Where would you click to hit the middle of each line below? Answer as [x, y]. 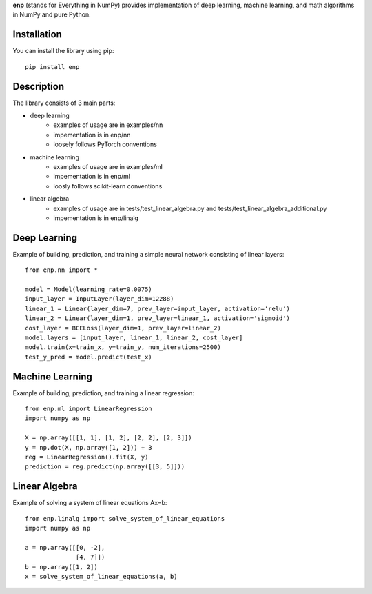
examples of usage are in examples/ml [108, 166]
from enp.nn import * [61, 270]
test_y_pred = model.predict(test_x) [89, 357]
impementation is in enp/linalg [96, 218]
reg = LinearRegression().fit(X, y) [87, 457]
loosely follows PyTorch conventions [105, 144]
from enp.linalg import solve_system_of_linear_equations [125, 518]
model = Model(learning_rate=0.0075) [89, 289]
